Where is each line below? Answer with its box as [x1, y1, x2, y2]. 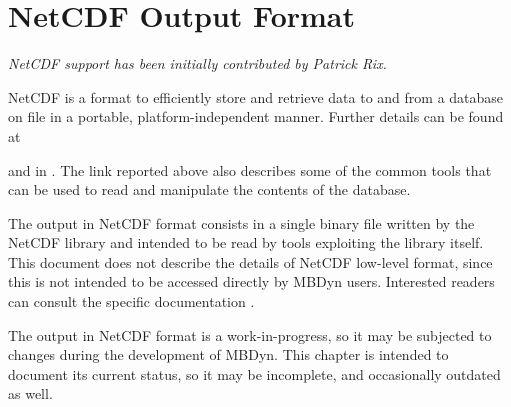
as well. [8, 383, 53, 404]
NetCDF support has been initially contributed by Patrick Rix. [8, 53, 387, 74]
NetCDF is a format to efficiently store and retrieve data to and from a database [8, 86, 504, 107]
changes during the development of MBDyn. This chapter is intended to [8, 344, 449, 365]
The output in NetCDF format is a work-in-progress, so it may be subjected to [8, 324, 492, 345]
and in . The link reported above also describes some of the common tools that [8, 159, 492, 180]
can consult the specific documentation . [8, 291, 255, 312]
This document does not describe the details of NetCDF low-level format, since [8, 251, 493, 272]
